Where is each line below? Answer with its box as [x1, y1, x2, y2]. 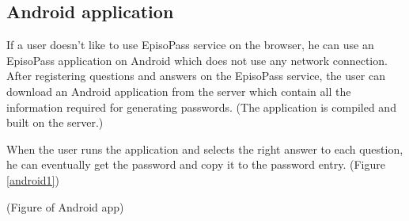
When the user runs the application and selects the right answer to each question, [6, 140, 403, 157]
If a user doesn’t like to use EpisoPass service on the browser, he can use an [6, 36, 374, 53]
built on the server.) [6, 114, 104, 131]
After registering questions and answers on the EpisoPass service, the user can [6, 67, 385, 84]
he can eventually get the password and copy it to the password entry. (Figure [6, 156, 385, 173]
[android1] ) [6, 171, 59, 188]
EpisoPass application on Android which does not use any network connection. [6, 51, 388, 68]
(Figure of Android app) [6, 198, 124, 215]
